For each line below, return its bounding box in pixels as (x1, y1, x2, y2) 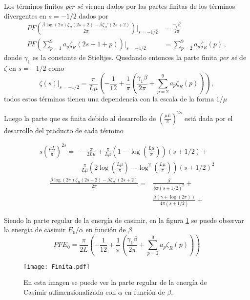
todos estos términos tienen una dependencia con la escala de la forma (4, 94, 214, 104)
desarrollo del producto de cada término (4, 125, 124, 135)
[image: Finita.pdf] (23, 263, 90, 270)
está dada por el (184, 113, 233, 123)
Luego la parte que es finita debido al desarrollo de (4, 113, 156, 123)
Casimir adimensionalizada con (23, 286, 116, 297)
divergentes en (4, 10, 46, 20)
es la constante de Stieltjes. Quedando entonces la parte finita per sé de (32, 52, 247, 62)
